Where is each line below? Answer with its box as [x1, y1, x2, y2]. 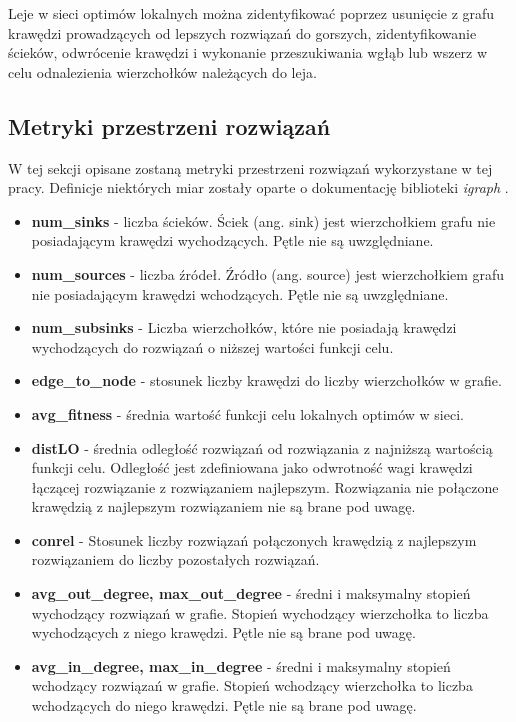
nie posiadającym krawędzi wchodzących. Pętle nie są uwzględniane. [31, 283, 449, 304]
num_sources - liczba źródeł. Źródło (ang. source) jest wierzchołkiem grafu [31, 263, 505, 284]
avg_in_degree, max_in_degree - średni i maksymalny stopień [31, 655, 451, 676]
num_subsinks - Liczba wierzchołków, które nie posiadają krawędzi [31, 317, 457, 338]
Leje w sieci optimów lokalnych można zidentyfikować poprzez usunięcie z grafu [8, 3, 495, 23]
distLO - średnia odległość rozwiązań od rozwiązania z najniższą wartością [31, 437, 493, 458]
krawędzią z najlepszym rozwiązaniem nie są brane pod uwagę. [31, 496, 416, 517]
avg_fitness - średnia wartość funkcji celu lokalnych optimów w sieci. [31, 403, 464, 424]
